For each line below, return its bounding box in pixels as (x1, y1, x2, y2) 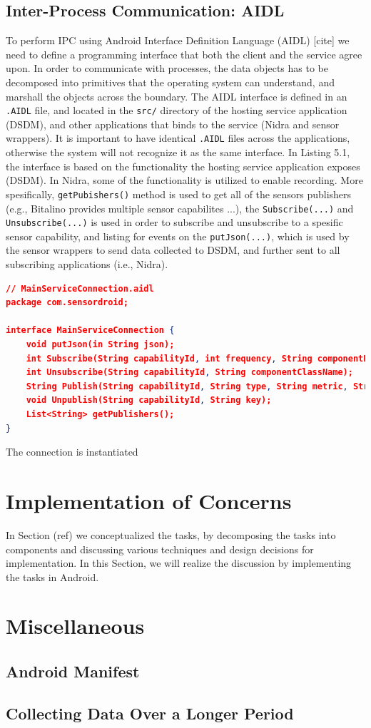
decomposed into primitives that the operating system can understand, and (6, 74, 335, 89)
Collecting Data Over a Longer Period (6, 702, 294, 724)
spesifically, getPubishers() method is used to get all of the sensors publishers (6, 186, 352, 201)
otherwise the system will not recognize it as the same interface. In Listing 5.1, (6, 145, 350, 160)
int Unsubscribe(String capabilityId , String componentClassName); (26, 367, 353, 378)
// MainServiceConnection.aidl (6, 283, 154, 294)
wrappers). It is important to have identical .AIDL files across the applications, (6, 130, 350, 145)
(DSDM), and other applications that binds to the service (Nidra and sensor (6, 116, 340, 131)
